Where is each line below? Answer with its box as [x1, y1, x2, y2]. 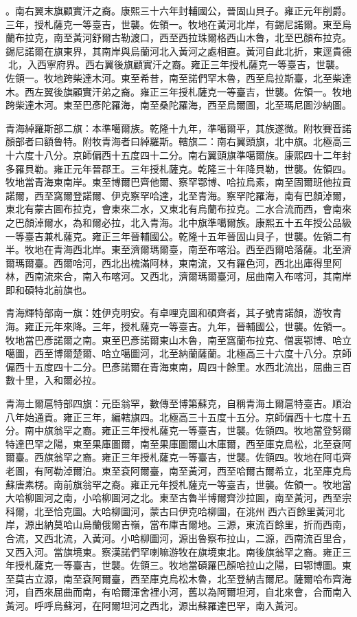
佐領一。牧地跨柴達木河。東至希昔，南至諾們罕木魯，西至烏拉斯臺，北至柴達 [5, 70, 352, 85]
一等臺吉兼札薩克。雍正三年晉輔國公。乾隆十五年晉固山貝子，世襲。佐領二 [5, 228, 342, 243]
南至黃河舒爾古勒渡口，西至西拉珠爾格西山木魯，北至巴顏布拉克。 [53, 30, 352, 45]
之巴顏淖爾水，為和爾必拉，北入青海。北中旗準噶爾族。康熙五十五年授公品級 [5, 215, 352, 229]
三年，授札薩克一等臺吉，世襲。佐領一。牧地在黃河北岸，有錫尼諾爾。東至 [5, 17, 342, 31]
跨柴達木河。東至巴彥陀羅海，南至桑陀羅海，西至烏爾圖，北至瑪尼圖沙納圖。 [5, 98, 352, 112]
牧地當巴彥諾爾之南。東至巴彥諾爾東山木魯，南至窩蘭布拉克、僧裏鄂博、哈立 [5, 332, 352, 347]
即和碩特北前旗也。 [5, 282, 92, 296]
